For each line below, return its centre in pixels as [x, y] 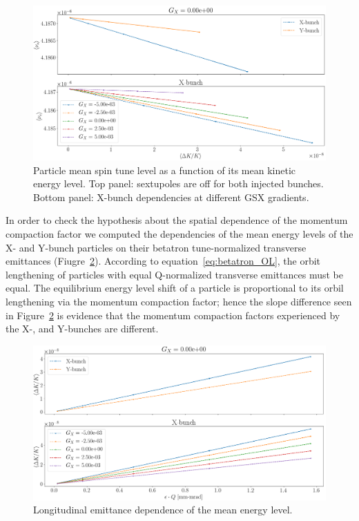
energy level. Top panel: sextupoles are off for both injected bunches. [178, 183]
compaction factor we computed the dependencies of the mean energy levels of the [179, 233]
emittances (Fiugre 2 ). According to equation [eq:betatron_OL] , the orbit [163, 261]
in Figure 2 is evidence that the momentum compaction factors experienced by [173, 315]
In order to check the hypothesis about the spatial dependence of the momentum [177, 220]
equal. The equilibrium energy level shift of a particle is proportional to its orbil [175, 288]
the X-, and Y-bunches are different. [82, 329]
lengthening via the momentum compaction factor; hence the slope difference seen [179, 301]
